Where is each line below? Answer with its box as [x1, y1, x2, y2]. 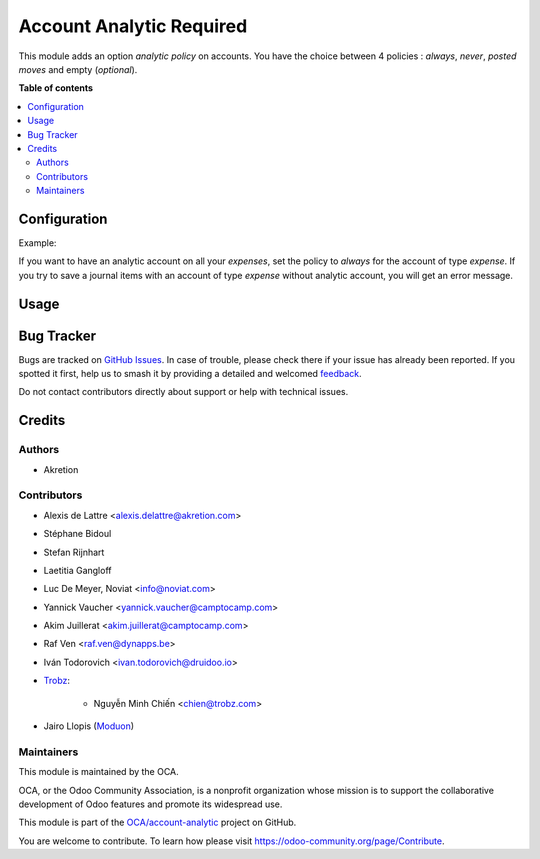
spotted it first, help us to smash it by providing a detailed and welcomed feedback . [18, 368, 362, 380]
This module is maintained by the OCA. [18, 766, 179, 778]
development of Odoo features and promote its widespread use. [18, 798, 283, 810]
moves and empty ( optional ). [18, 63, 138, 75]
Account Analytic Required [18, 15, 248, 37]
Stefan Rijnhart [43, 546, 105, 558]
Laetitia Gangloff [43, 564, 112, 576]
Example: [18, 236, 57, 249]
